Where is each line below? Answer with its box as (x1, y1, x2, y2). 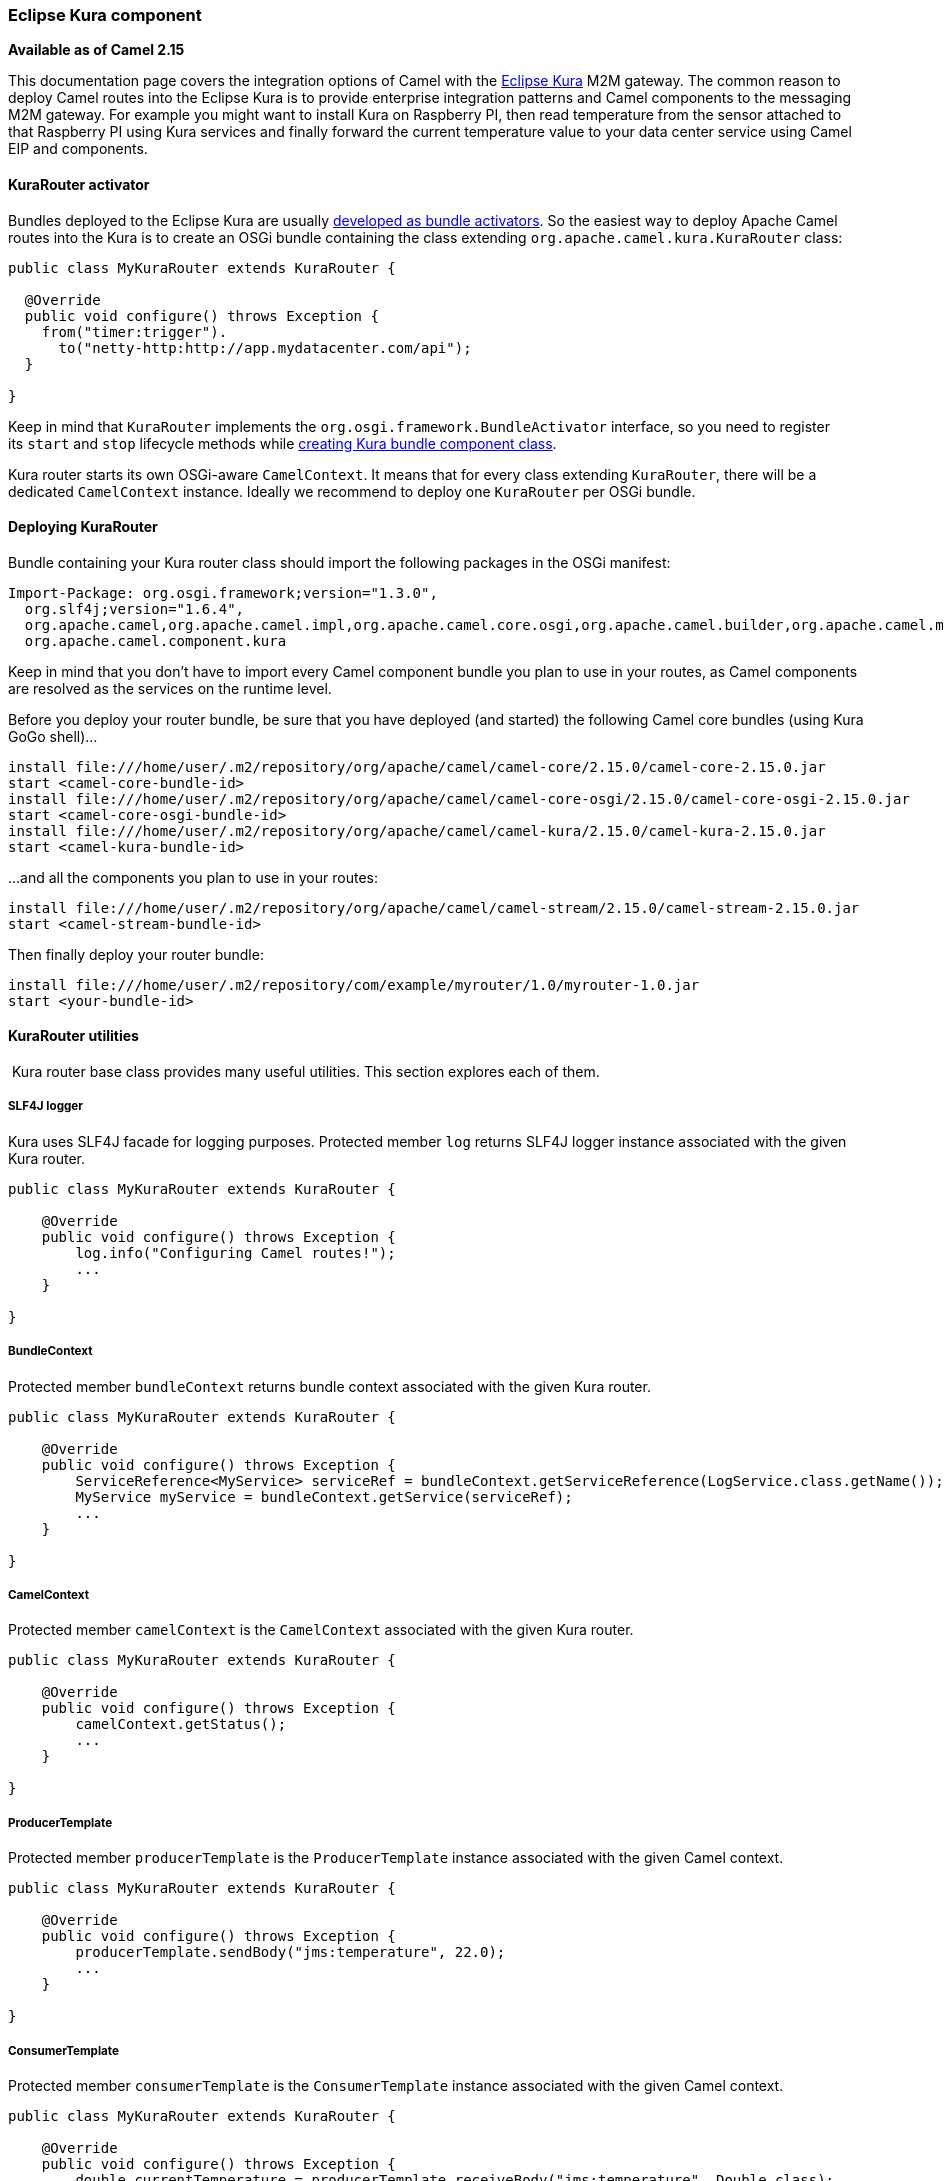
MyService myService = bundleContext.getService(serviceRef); (75, 1488, 573, 1505)
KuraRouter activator (8, 175, 150, 193)
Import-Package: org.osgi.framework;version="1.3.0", (8, 584, 438, 601)
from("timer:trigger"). (41, 323, 228, 340)
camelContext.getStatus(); (75, 1716, 287, 1733)
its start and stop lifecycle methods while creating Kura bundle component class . (8, 434, 557, 452)
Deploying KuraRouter (8, 518, 158, 536)
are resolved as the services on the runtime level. (8, 679, 332, 697)
